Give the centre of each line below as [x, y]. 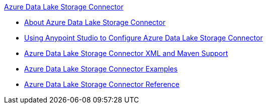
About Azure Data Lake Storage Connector [95, 22]
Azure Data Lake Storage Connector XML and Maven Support [126, 53]
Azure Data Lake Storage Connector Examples [101, 69]
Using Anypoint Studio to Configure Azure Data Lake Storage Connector [144, 38]
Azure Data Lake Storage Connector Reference [102, 84]
